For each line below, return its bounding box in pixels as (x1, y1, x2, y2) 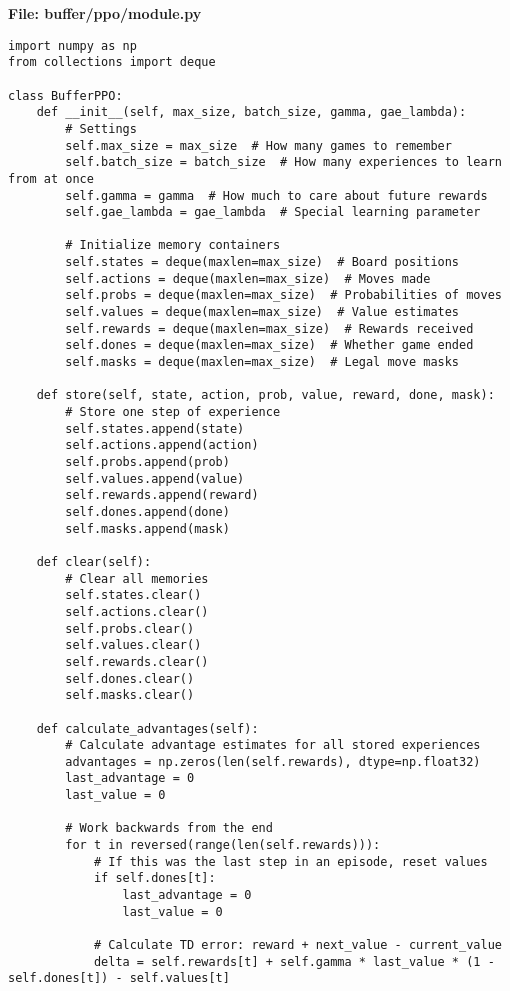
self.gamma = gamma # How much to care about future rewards (65, 188, 488, 203)
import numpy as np (8, 38, 137, 53)
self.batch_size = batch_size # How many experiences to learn (65, 155, 502, 170)
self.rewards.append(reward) (65, 488, 259, 503)
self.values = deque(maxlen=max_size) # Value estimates (65, 305, 460, 320)
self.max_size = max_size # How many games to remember (65, 138, 452, 153)
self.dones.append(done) (65, 504, 230, 519)
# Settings (65, 121, 137, 136)
